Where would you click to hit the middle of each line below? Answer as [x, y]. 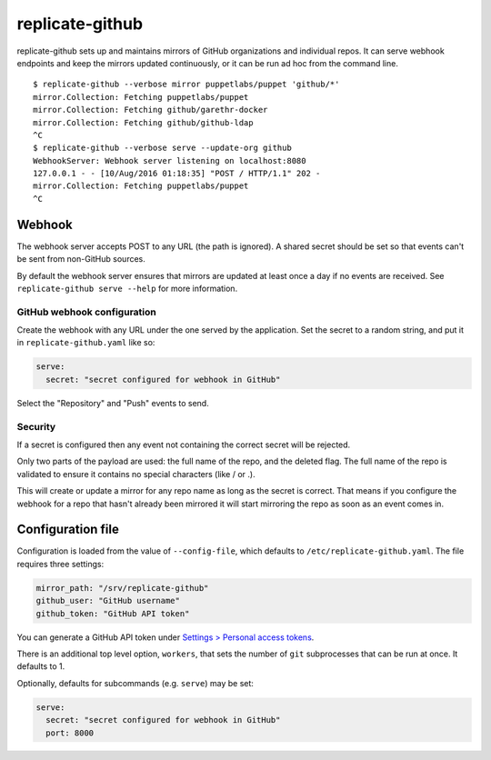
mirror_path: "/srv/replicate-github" [122, 588]
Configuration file [68, 530]
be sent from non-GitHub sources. [81, 259]
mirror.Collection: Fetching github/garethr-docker [150, 110]
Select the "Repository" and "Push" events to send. [113, 403]
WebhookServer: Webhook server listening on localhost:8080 [170, 160]
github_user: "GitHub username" [108, 601]
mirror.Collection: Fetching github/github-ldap [143, 122]
